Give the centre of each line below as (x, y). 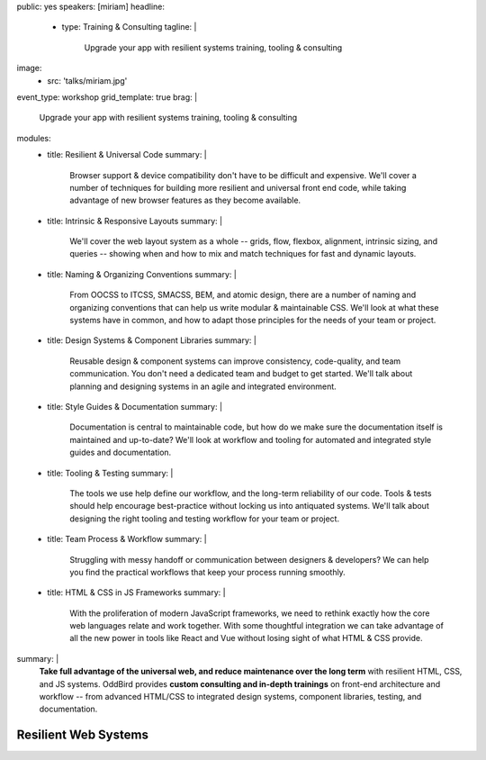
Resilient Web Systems (82, 735)
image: (29, 68)
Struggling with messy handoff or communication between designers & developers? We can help (249, 559)
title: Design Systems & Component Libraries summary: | (152, 340)
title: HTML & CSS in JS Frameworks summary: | (136, 593)
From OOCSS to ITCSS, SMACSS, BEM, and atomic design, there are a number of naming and (243, 295)
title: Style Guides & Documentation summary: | (135, 406)
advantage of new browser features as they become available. (185, 200)
